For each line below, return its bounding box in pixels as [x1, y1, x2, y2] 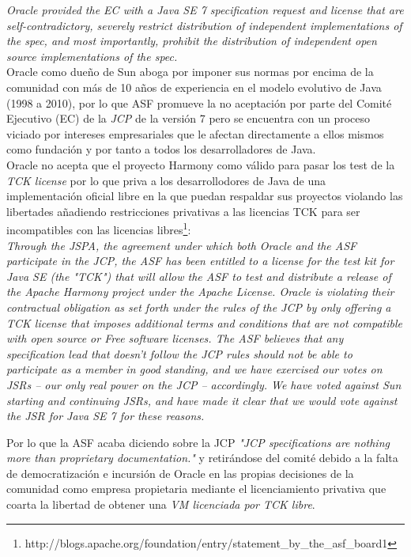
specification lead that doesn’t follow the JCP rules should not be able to [6, 345, 353, 362]
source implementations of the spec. [6, 47, 178, 64]
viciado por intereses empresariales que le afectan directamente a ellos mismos [6, 125, 384, 142]
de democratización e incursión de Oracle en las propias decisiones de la [6, 464, 354, 481]
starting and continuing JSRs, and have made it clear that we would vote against [6, 392, 398, 408]
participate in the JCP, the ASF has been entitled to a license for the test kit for [6, 252, 394, 269]
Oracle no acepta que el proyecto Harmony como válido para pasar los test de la [6, 156, 395, 172]
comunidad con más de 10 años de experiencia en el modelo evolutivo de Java [6, 78, 382, 95]
